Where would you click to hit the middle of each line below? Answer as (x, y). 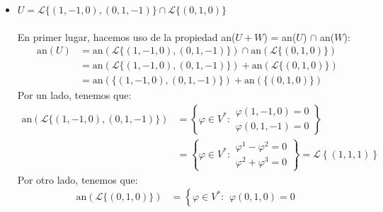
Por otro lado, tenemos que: (78, 179)
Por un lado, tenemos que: (74, 95)
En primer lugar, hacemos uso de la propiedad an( (126, 36)
